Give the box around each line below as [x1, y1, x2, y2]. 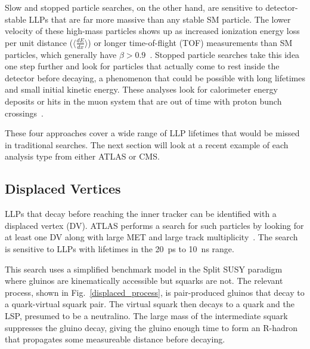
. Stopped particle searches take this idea [150, 48, 300, 60]
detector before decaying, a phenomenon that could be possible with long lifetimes [5, 71, 305, 84]
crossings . [5, 106, 44, 119]
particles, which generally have [5, 48, 117, 60]
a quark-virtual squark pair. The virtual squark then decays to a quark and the [5, 298, 294, 310]
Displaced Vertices [5, 179, 121, 198]
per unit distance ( [5, 36, 73, 48]
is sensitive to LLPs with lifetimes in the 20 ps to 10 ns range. [5, 242, 234, 255]
